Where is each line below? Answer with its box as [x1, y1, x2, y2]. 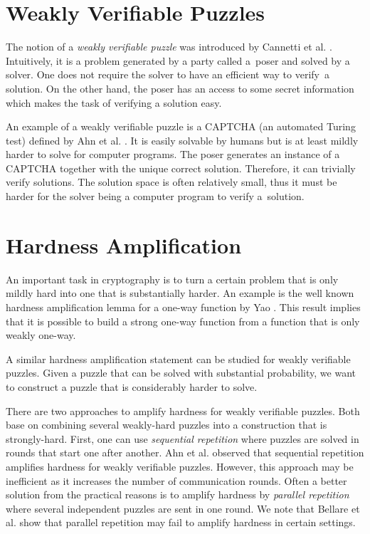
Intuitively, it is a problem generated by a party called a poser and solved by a [6, 53, 350, 68]
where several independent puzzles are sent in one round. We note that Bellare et [6, 501, 360, 515]
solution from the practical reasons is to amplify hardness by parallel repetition [6, 487, 349, 502]
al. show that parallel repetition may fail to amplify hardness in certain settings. [6, 515, 356, 530]
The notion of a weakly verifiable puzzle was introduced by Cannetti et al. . [6, 39, 332, 54]
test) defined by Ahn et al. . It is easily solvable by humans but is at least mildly [6, 132, 359, 147]
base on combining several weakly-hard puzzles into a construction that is [6, 417, 327, 432]
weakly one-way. [6, 328, 76, 342]
